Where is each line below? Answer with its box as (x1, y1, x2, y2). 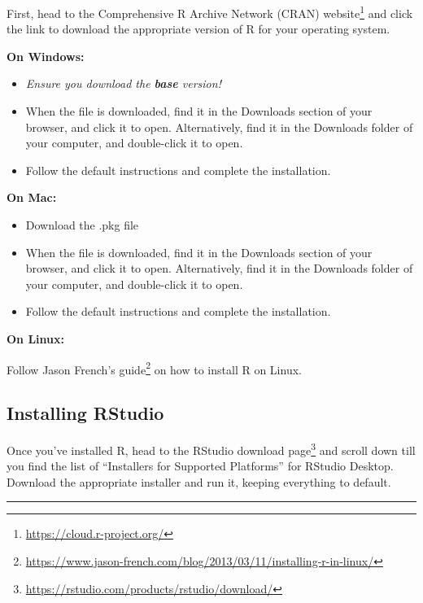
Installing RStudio (7, 400, 164, 426)
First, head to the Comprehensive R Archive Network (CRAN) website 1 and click (7, 2, 413, 21)
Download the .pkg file (25, 216, 139, 233)
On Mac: (7, 189, 57, 206)
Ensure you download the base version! (25, 75, 221, 92)
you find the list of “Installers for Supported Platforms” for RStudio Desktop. (7, 457, 394, 474)
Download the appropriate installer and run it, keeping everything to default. (7, 473, 391, 490)
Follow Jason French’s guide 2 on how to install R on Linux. (7, 358, 302, 378)
